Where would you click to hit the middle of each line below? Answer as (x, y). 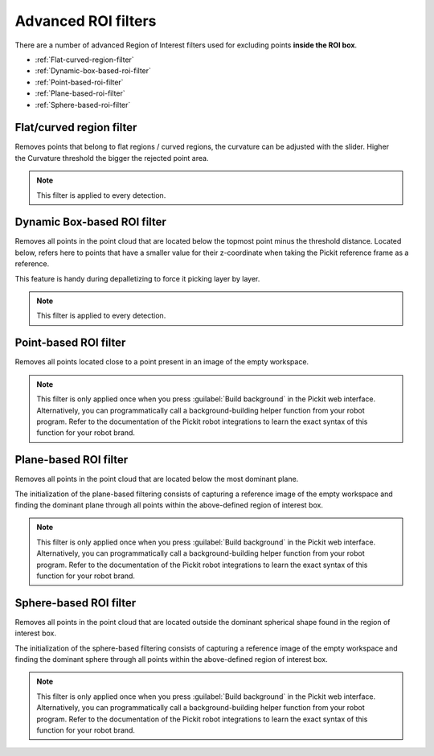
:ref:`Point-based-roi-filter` (79, 82)
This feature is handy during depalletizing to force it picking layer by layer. (137, 278)
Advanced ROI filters (86, 21)
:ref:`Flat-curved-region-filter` (84, 60)
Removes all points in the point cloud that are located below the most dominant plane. (157, 479)
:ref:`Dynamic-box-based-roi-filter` (93, 71)
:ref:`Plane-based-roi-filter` (80, 93)
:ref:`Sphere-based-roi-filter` (83, 105)
